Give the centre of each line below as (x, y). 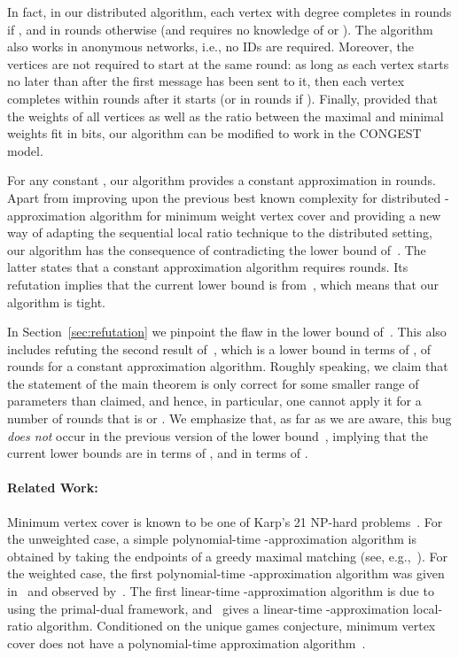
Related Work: (53, 488)
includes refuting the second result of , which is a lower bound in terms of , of (219, 348)
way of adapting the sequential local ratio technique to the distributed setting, (220, 232)
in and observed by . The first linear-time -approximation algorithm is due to (221, 591)
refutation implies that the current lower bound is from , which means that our (223, 284)
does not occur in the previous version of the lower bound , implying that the (218, 435)
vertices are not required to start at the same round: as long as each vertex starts (228, 63)
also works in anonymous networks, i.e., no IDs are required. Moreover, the (210, 46)
